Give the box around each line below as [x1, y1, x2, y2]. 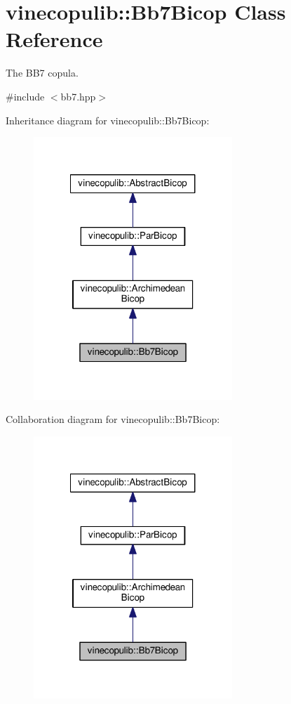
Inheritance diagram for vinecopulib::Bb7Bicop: [6, 112, 210, 127]
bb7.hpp [60, 89, 96, 103]
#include [6, 89, 45, 103]
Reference [6, 25, 103, 53]
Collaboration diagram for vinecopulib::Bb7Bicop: [6, 412, 220, 426]
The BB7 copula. [6, 65, 79, 80]
